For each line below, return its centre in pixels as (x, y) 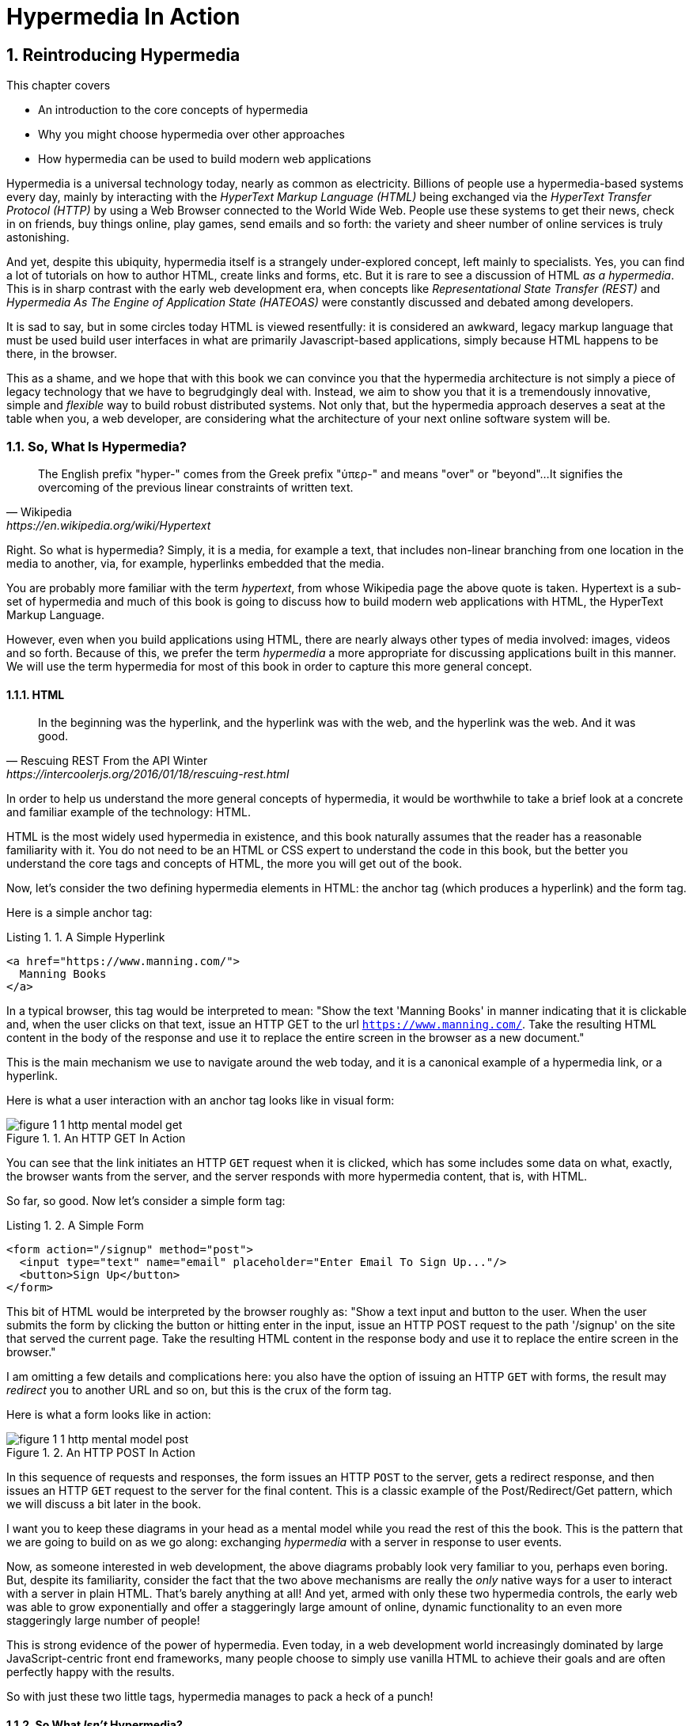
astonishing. (38, 238)
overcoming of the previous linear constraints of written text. (196, 487)
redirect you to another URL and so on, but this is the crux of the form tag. (199, 1390)
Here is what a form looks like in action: (109, 1415)
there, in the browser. (62, 354)
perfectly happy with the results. (91, 1672)
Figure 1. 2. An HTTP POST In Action (101, 1453)
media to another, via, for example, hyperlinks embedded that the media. (195, 563)
